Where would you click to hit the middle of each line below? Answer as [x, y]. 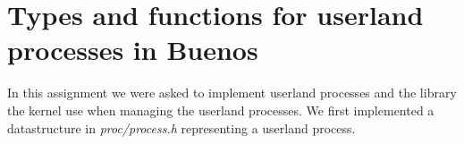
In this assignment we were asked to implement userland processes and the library [232, 93]
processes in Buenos [133, 50]
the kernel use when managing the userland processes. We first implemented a [221, 110]
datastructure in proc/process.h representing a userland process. [181, 127]
